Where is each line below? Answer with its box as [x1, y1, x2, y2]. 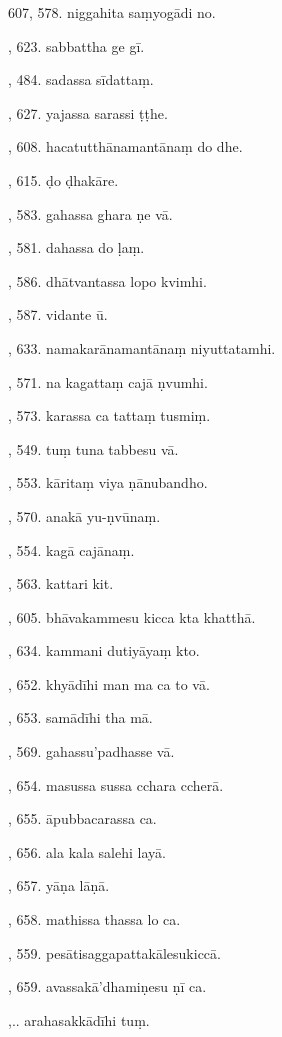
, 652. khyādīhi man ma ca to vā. [8, 673, 210, 694]
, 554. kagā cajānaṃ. [8, 539, 135, 560]
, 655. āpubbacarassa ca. [8, 808, 157, 829]
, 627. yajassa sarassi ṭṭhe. [8, 102, 168, 123]
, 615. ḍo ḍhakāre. [8, 169, 119, 190]
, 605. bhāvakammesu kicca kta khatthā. [8, 606, 256, 627]
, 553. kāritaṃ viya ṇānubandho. [8, 472, 208, 493]
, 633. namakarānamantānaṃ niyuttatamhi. [8, 337, 276, 358]
